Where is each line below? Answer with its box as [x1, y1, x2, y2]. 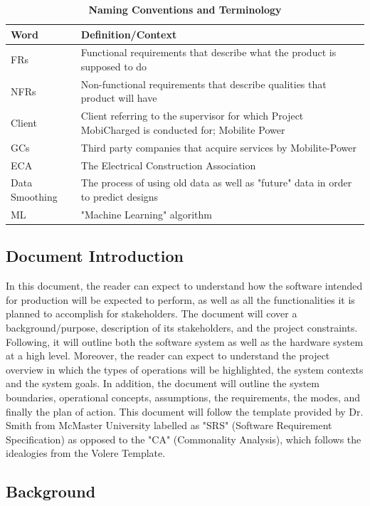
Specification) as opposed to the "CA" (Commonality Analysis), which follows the [6, 431, 361, 446]
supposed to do [80, 59, 147, 74]
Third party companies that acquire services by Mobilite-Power [80, 139, 356, 154]
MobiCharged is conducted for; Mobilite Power [80, 122, 285, 137]
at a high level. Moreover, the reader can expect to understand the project [6, 348, 330, 363]
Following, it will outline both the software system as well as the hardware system [6, 334, 364, 349]
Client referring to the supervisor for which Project [80, 108, 304, 123]
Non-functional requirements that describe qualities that [80, 76, 327, 91]
